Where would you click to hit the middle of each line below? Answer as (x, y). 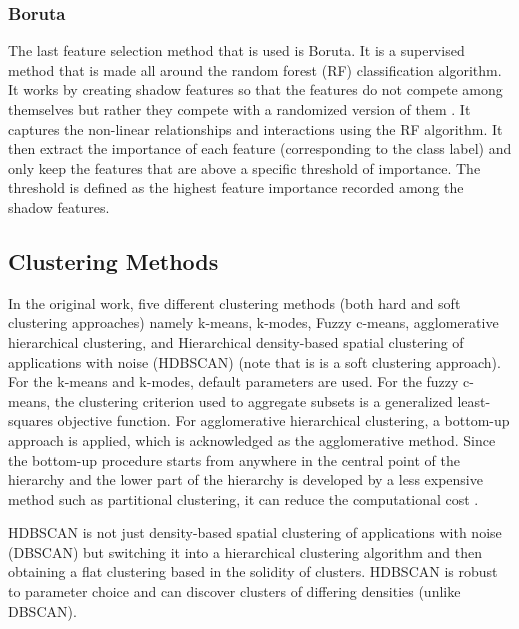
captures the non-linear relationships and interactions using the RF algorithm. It (255, 128)
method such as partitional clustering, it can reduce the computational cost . (243, 498)
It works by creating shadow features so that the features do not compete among (255, 89)
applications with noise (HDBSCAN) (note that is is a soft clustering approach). (254, 361)
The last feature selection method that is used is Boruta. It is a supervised (236, 50)
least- (474, 400)
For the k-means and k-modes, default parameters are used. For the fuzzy (233, 381)
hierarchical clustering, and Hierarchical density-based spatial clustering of (236, 341)
